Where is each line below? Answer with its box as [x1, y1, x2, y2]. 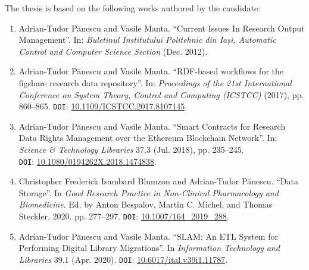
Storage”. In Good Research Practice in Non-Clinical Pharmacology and [18, 186, 279, 199]
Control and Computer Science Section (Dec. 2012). [18, 45, 208, 57]
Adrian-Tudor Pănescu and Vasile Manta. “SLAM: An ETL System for [18, 230, 278, 242]
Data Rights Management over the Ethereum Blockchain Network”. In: [18, 131, 277, 144]
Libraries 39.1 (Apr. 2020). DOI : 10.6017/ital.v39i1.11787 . [18, 253, 228, 265]
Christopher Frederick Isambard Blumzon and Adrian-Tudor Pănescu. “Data [18, 175, 298, 187]
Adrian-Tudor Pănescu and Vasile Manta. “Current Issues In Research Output [18, 21, 305, 34]
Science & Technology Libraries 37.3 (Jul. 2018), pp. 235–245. [18, 143, 244, 155]
